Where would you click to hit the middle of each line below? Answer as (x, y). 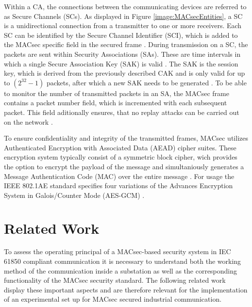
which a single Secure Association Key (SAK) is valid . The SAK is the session (121, 63)
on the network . (28, 121)
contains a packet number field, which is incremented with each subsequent (116, 103)
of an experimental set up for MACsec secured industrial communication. (113, 299)
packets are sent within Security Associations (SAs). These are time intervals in (122, 54)
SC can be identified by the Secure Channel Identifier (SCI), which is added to (121, 35)
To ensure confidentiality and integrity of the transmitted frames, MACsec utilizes (126, 138)
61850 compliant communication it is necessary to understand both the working (123, 261)
